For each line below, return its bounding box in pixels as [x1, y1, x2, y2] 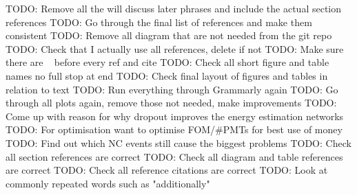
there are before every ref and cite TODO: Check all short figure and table [6, 55, 329, 69]
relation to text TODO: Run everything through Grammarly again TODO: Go [6, 82, 338, 96]
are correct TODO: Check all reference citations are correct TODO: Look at [6, 163, 328, 177]
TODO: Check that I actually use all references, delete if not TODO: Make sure [6, 41, 344, 56]
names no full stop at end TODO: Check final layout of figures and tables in [6, 68, 328, 82]
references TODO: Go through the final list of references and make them [6, 14, 312, 29]
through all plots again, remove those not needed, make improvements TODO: [6, 95, 337, 110]
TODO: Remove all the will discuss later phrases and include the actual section [6, 1, 342, 15]
